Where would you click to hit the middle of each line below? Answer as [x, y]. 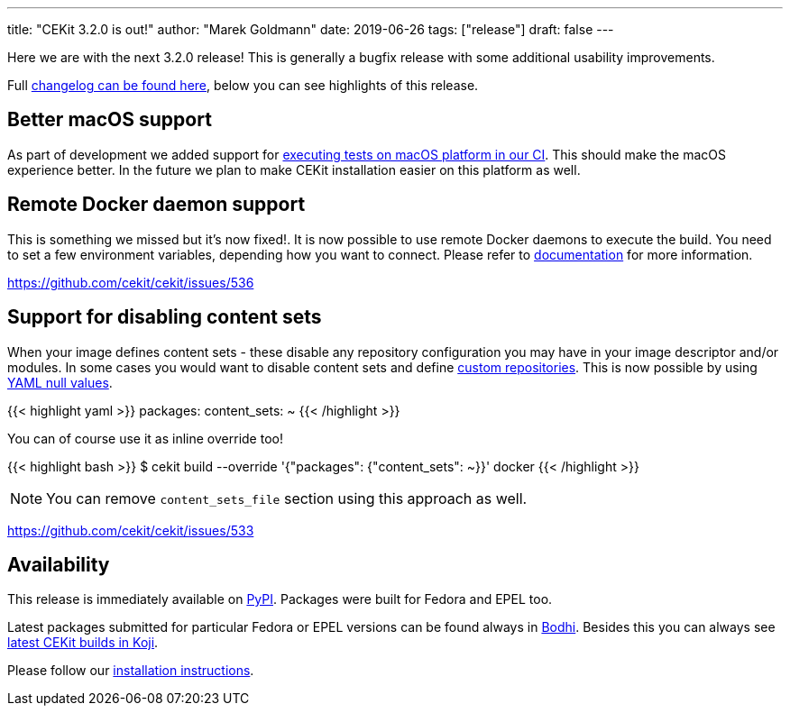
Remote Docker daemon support [156, 205]
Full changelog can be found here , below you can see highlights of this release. [243, 85]
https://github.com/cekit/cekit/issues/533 [131, 530]
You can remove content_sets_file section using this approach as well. [287, 498]
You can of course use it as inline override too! [145, 438]
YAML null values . [60, 382]
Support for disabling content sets [165, 317]
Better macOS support [110, 120]
